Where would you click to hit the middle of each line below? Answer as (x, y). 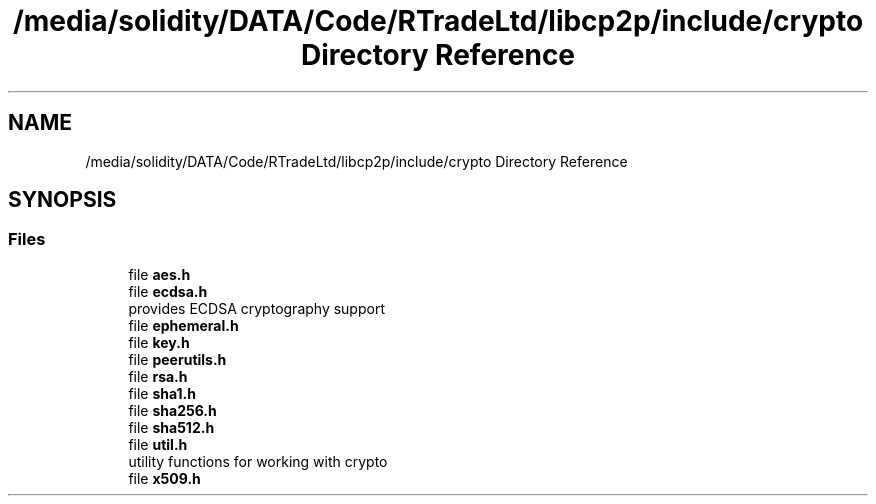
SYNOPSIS (62, 200)
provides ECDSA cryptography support (256, 308)
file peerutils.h (177, 359)
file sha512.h (171, 427)
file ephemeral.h (183, 325)
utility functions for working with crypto (258, 461)
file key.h (159, 342)
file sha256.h (172, 410)
